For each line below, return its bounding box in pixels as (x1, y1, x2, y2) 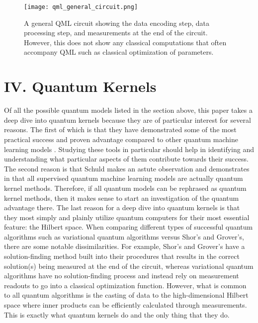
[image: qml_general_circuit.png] (24, 3, 138, 10)
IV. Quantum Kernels (4, 76, 157, 96)
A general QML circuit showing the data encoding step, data (24, 17, 209, 28)
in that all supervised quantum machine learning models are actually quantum (4, 173, 243, 183)
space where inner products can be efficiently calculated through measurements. (4, 300, 247, 310)
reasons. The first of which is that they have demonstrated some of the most (4, 124, 237, 135)
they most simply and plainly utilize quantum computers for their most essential (4, 212, 250, 222)
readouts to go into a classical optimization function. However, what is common (4, 280, 247, 290)
